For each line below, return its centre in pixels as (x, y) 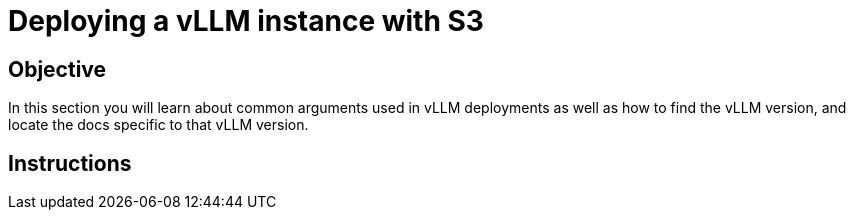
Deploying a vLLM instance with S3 (246, 21)
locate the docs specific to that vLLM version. (158, 125)
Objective (57, 69)
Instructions (70, 163)
